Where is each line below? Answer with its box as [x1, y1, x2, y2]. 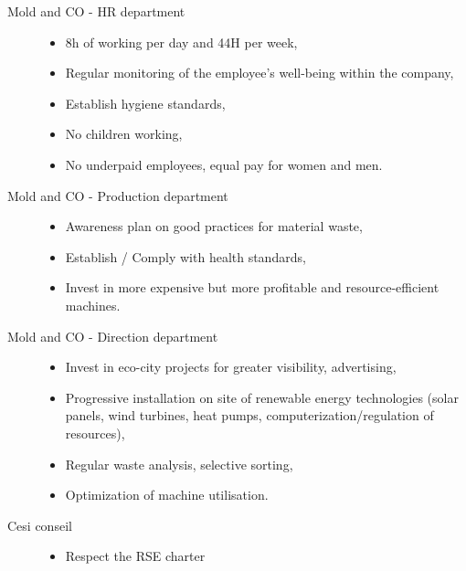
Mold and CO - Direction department [7, 326, 218, 345]
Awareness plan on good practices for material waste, [65, 217, 363, 236]
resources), [65, 423, 125, 442]
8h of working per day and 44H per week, [65, 32, 298, 51]
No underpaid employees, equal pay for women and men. [65, 154, 383, 174]
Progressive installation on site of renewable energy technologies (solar [65, 387, 459, 407]
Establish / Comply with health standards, [65, 247, 306, 266]
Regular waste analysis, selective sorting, [65, 454, 293, 473]
